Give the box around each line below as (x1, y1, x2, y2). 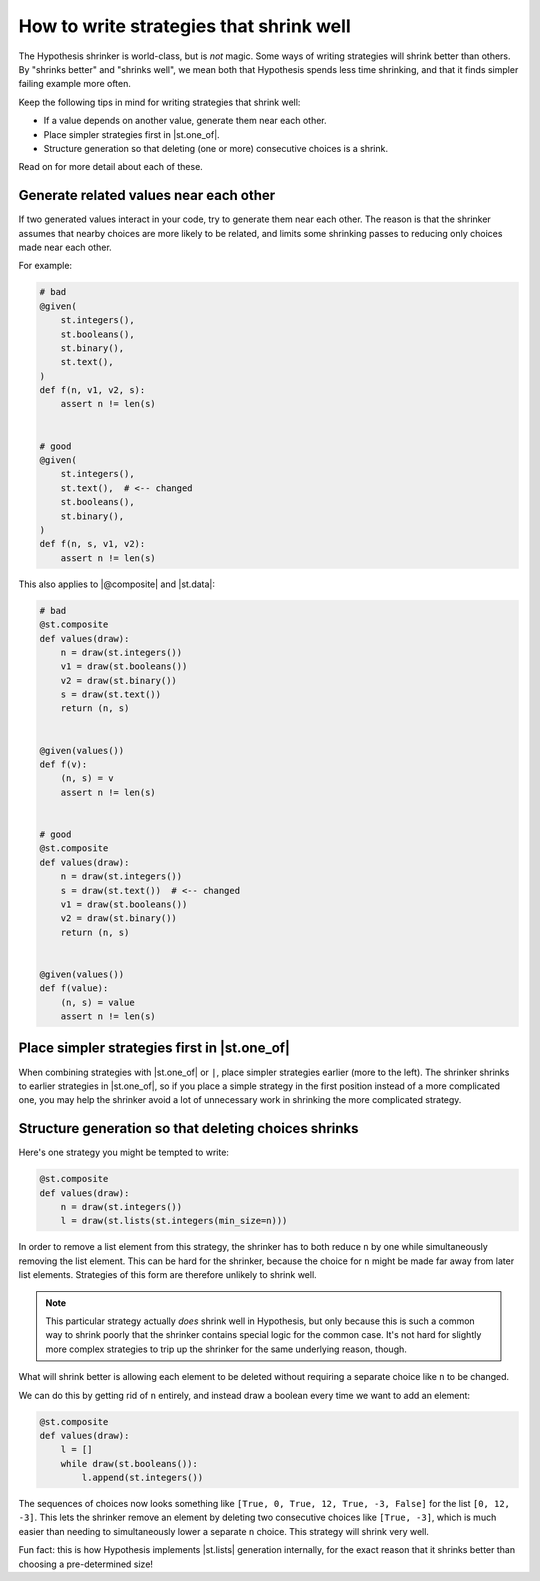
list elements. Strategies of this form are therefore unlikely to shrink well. (18, 1269, 317, 1281)
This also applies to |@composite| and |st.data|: (18, 578, 215, 590)
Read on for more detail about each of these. (18, 161, 204, 173)
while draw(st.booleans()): (60, 1458, 199, 1469)
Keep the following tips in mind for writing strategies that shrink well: (18, 96, 301, 108)
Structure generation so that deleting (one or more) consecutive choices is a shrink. (43, 142, 389, 154)
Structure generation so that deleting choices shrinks (18, 1120, 359, 1137)
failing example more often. (18, 78, 132, 90)
